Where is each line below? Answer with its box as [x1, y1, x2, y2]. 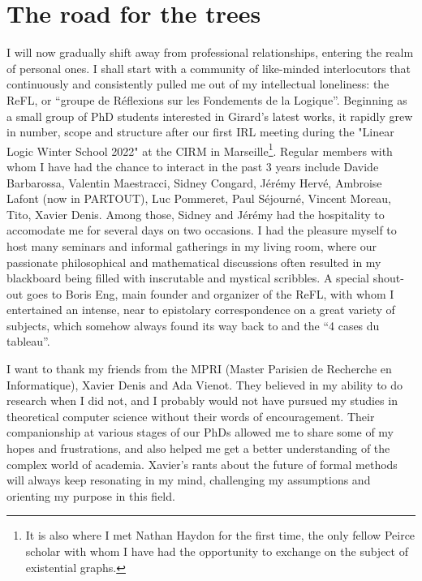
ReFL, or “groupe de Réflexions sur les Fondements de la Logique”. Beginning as [6, 91, 407, 108]
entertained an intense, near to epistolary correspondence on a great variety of [6, 301, 395, 318]
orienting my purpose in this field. [6, 487, 175, 504]
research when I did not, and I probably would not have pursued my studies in [6, 392, 398, 409]
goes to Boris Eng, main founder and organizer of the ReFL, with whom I [26, 285, 394, 302]
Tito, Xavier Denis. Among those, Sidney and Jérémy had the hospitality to [6, 205, 385, 222]
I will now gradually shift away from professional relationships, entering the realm [6, 44, 414, 61]
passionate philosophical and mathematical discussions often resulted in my [6, 253, 381, 270]
